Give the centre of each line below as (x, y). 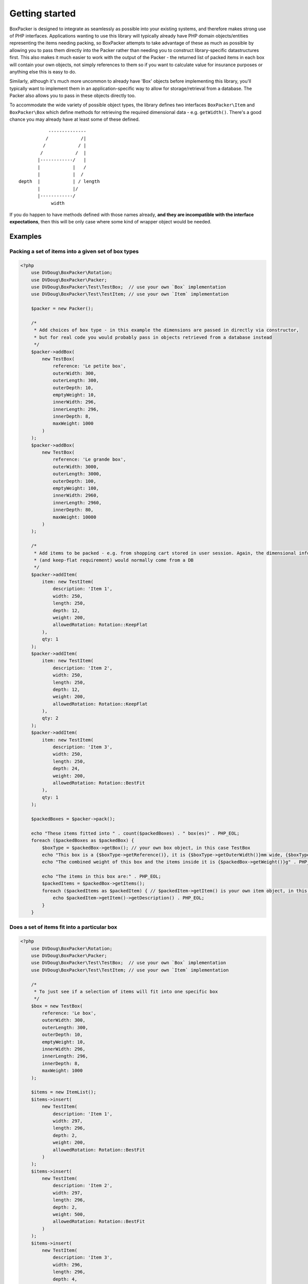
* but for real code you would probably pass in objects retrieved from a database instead (153, 337)
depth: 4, (65, 1279)
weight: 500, (69, 1214)
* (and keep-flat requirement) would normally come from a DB (114, 560)
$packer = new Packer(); (62, 309)
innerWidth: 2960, (76, 495)
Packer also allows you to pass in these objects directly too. (73, 96)
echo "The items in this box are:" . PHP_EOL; (101, 876)
